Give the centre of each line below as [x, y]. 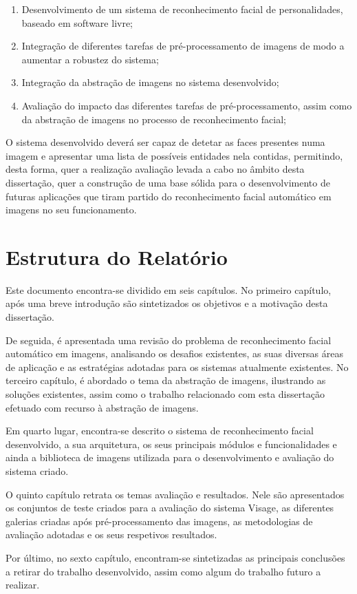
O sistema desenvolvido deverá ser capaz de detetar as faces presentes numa [165, 142]
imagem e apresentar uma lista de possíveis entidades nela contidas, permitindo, [174, 155]
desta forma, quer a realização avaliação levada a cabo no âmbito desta [155, 169]
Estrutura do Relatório [117, 256]
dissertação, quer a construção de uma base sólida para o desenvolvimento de [168, 182]
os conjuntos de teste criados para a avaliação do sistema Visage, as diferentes [170, 508]
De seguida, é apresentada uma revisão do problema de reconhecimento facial [169, 340]
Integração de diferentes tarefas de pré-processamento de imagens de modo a [183, 46]
